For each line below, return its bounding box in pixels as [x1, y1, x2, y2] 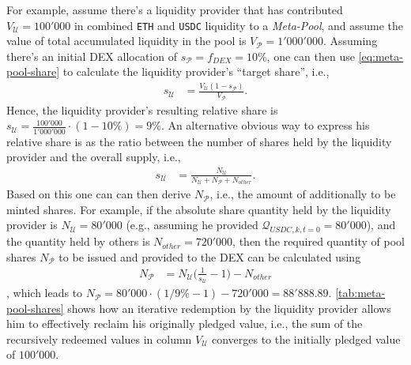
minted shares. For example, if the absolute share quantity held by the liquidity [6, 201, 391, 217]
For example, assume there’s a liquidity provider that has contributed [6, 2, 343, 17]
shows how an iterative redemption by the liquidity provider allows [67, 299, 391, 316]
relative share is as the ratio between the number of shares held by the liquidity [6, 133, 392, 149]
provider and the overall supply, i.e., [6, 149, 181, 165]
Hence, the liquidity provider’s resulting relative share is [6, 101, 278, 118]
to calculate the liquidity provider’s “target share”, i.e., [62, 63, 330, 80]
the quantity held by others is [6, 233, 150, 250]
